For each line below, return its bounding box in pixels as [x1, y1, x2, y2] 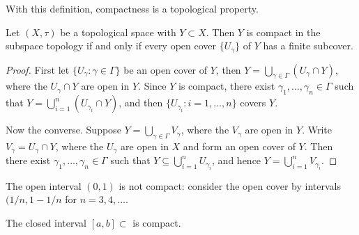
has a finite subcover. [263, 38, 353, 53]
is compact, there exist [178, 79, 275, 93]
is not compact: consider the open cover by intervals [119, 178, 342, 193]
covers [240, 95, 266, 110]
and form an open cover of [183, 139, 296, 154]
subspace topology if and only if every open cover [6, 38, 217, 53]
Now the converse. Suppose [6, 122, 121, 137]
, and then [119, 95, 163, 110]
